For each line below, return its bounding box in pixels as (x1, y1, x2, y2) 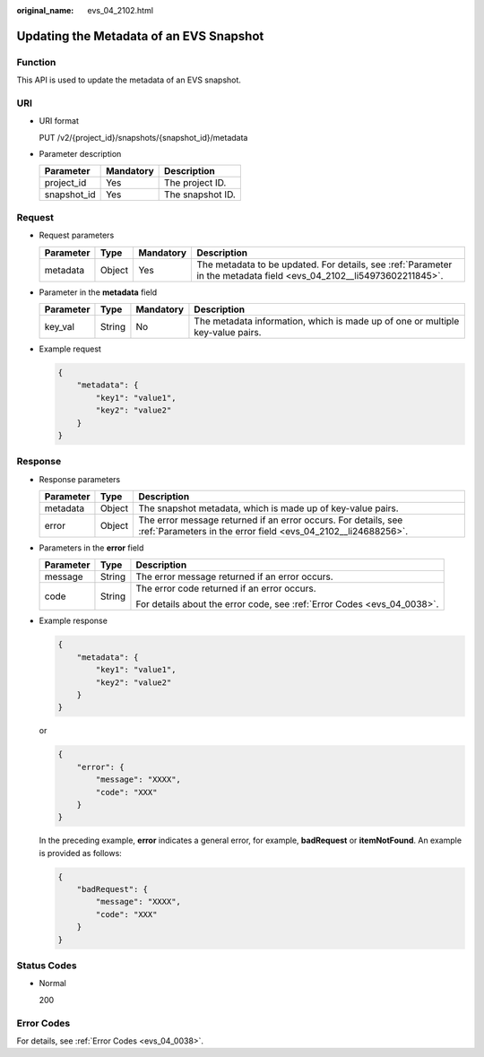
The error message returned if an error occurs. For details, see (138, 514, 403, 526)
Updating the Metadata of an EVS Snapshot (16, 28, 264, 44)
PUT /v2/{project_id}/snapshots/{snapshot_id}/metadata (39, 132, 248, 143)
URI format (39, 116, 80, 126)
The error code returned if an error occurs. (135, 583, 317, 595)
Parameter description (39, 149, 122, 160)
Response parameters (39, 473, 121, 484)
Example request (39, 343, 102, 354)
